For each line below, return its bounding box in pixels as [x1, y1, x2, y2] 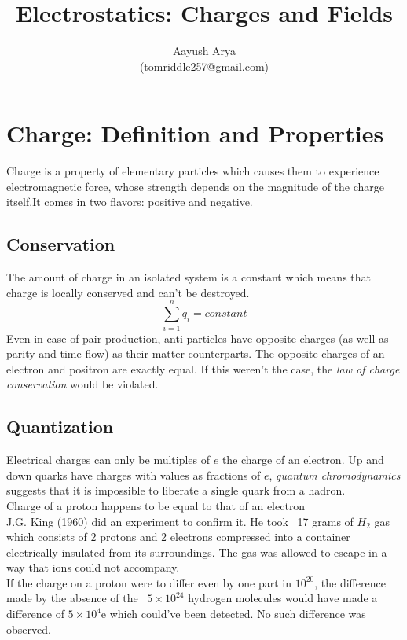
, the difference [314, 574, 386, 590]
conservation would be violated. [6, 376, 159, 392]
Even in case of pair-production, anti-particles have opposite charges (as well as [6, 329, 389, 346]
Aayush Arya [172, 42, 236, 59]
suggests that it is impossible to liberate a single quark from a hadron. [6, 482, 346, 498]
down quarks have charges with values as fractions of [6, 466, 261, 483]
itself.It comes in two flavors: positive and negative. [6, 193, 253, 210]
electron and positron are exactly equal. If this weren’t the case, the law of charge [6, 360, 400, 377]
